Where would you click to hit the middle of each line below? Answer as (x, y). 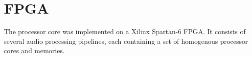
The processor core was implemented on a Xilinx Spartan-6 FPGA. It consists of (125, 31)
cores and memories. (34, 50)
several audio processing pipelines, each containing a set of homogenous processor (126, 41)
